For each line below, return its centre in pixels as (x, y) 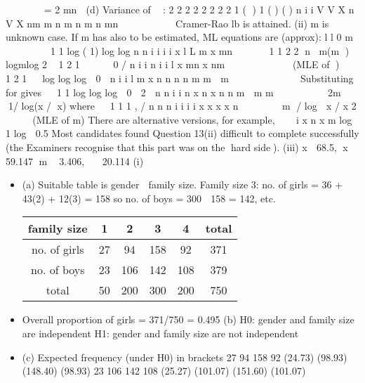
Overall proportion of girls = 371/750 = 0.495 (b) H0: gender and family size (188, 319)
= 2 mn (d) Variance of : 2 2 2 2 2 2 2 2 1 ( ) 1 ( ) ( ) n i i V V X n (199, 9)
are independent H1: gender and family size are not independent (160, 333)
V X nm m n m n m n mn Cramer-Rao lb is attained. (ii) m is (167, 23)
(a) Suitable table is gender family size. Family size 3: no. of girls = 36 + (182, 184)
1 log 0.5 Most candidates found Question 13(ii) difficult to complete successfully (182, 133)
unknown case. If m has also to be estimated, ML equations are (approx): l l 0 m (179, 37)
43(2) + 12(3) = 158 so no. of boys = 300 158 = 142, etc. (149, 198)
